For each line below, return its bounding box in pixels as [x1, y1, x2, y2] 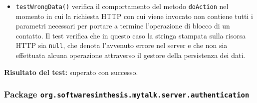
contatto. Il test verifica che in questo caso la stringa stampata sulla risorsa [15, 30, 246, 40]
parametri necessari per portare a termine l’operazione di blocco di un [15, 20, 230, 31]
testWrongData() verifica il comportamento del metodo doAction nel [15, 1, 229, 11]
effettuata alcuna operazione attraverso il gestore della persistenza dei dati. [15, 50, 246, 60]
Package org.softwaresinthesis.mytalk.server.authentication [4, 88, 250, 100]
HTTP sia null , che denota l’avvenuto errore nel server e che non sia [15, 40, 228, 50]
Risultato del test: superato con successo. [4, 66, 138, 77]
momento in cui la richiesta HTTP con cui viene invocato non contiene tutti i [15, 10, 253, 21]
